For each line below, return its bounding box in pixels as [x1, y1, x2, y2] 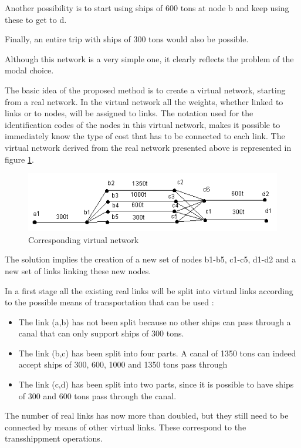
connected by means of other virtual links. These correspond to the [5, 420, 246, 433]
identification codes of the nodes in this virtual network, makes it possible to [5, 118, 280, 130]
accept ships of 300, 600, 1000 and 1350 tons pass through [18, 358, 228, 370]
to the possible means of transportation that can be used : [5, 296, 214, 308]
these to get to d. [5, 13, 67, 25]
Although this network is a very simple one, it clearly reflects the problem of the [5, 52, 294, 65]
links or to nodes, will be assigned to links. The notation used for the [5, 107, 253, 119]
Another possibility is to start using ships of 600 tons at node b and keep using [5, 2, 289, 14]
